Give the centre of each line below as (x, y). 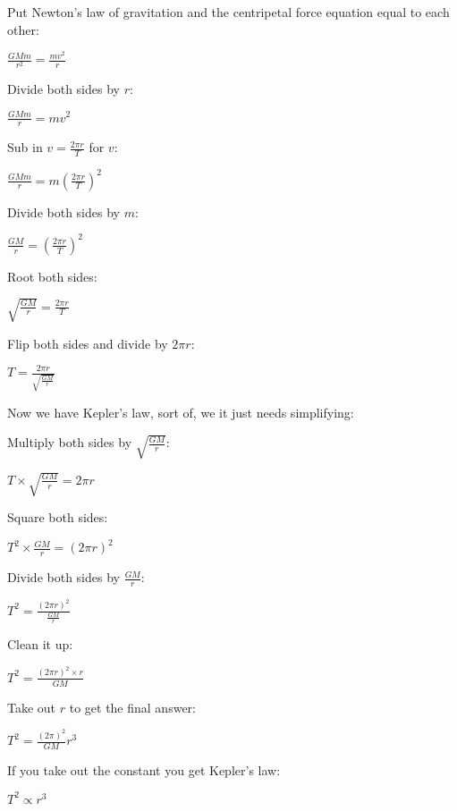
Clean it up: (40, 644)
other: (23, 29)
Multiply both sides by (70, 442)
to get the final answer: (132, 707)
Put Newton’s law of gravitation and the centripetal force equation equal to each (228, 12)
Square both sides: (58, 517)
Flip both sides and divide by (88, 343)
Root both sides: (52, 276)
